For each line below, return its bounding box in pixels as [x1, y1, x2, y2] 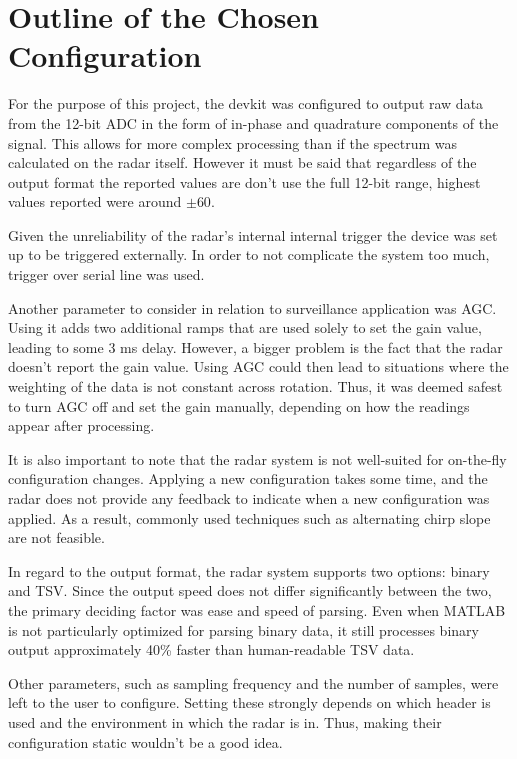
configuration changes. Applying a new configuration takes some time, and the [8, 468, 488, 489]
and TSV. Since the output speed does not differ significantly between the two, [8, 580, 492, 601]
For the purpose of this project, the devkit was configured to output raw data [8, 93, 484, 114]
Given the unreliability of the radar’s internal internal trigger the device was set [8, 224, 498, 245]
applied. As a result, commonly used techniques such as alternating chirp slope [8, 507, 491, 528]
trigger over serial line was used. [8, 264, 205, 285]
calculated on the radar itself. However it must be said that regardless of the [8, 152, 477, 173]
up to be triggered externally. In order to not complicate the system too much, [8, 244, 490, 265]
